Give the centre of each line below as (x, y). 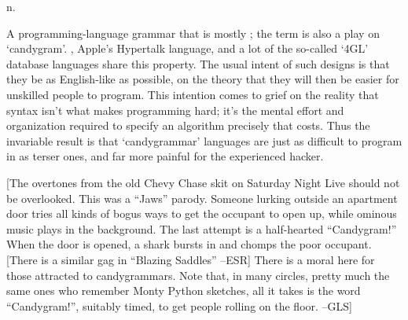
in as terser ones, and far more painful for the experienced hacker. (165, 156)
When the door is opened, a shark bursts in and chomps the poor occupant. (189, 244)
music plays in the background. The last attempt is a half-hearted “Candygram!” (202, 228)
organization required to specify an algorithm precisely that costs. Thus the (188, 125)
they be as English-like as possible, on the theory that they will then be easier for (203, 79)
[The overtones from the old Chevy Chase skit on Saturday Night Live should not (203, 182)
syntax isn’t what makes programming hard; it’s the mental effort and (175, 110)
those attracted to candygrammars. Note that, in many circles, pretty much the (198, 275)
